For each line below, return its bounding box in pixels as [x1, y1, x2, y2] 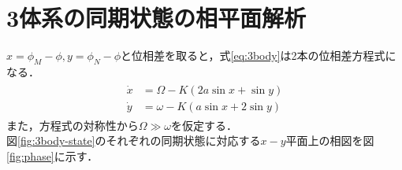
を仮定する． [171, 116, 238, 133]
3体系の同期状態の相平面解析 [6, 2, 307, 34]
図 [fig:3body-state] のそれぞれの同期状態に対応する [6, 132, 261, 149]
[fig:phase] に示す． [6, 147, 99, 164]
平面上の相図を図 [285, 132, 374, 149]
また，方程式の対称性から [6, 116, 139, 133]
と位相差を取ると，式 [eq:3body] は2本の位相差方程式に [121, 47, 396, 64]
